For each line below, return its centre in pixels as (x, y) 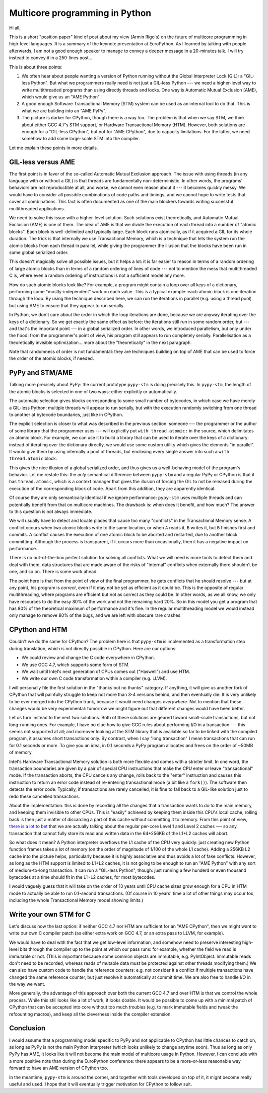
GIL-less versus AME (42, 162)
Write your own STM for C (50, 914)
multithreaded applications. (37, 208)
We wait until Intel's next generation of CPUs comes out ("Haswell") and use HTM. (106, 672)
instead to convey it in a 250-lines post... (51, 58)
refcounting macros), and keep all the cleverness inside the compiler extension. (91, 1014)
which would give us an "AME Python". (61, 97)
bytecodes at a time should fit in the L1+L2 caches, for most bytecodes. (82, 877)
